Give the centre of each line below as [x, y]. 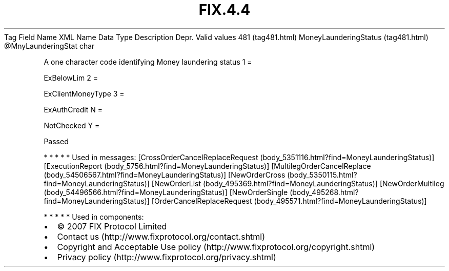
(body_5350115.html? [322, 175]
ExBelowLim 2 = [71, 78]
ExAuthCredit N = [73, 109]
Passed [56, 141]
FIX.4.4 [224, 10]
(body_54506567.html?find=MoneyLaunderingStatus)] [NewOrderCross [165, 175]
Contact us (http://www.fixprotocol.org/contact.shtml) [161, 236]
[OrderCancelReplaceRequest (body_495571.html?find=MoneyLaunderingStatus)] [289, 201]
